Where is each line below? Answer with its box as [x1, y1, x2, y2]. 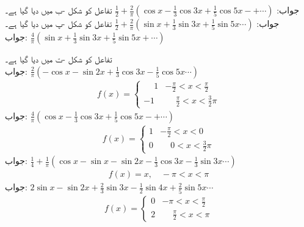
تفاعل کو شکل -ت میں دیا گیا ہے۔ [5, 53, 112, 65]
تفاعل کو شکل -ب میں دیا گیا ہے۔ [5, 4, 112, 16]
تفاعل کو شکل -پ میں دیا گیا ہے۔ [5, 17, 112, 29]
